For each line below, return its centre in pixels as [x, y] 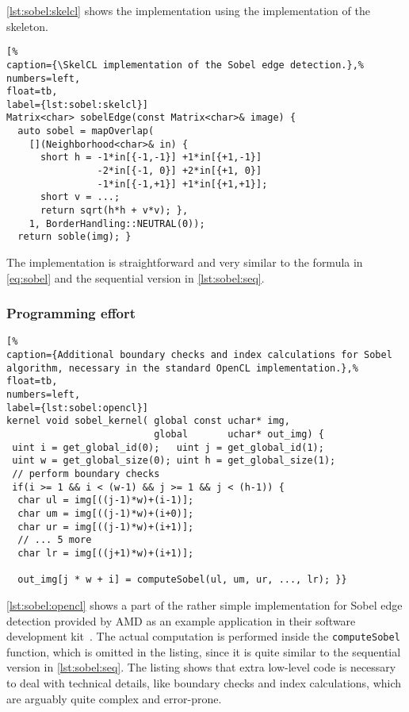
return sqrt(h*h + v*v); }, [114, 211]
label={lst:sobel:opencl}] [77, 408]
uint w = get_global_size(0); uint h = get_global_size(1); [174, 461]
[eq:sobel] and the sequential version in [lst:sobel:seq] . [136, 277]
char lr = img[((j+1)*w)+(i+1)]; [106, 553]
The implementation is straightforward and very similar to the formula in [185, 262]
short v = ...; [80, 197]
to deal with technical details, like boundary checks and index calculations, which [204, 682]
